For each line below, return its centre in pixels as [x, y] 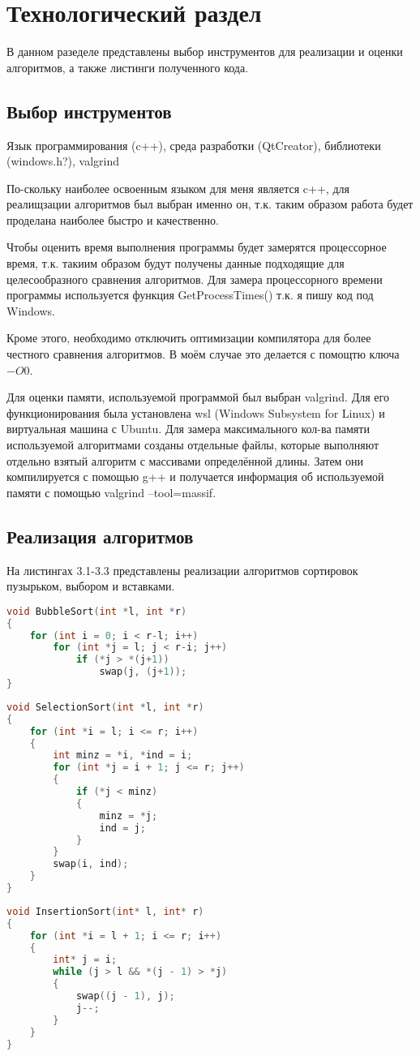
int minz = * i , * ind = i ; [123, 756]
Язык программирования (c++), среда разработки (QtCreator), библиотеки [194, 145]
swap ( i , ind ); [91, 864]
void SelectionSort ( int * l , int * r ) [105, 707]
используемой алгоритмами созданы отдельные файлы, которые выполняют [193, 445]
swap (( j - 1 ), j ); [125, 996]
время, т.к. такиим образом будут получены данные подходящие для [176, 263]
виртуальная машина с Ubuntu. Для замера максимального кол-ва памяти [188, 429]
